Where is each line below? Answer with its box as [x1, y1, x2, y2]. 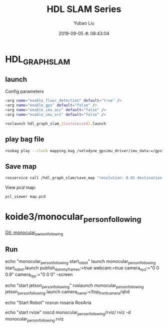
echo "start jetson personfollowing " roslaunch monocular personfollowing [5, 282, 144, 289]
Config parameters [5, 89, 44, 95]
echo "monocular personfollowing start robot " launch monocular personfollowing [5, 258, 156, 265]
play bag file [5, 135, 44, 144]
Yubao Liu [73, 20, 94, 26]
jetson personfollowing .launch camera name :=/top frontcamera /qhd [5, 289, 130, 296]
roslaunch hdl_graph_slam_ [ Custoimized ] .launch [5, 121, 106, 126]
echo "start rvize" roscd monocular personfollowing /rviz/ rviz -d [5, 309, 131, 316]
